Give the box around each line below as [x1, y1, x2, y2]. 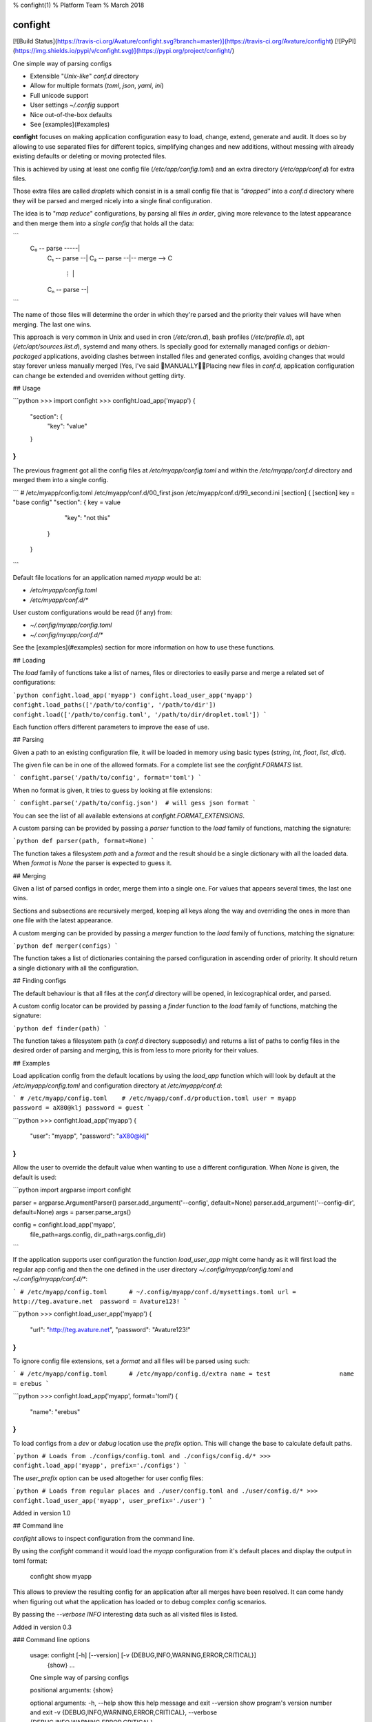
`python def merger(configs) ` [12, 942, 118, 950]
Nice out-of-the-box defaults [30, 110, 113, 118]
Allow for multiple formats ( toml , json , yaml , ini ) [30, 81, 165, 90]
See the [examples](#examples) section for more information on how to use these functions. [12, 643, 276, 652]
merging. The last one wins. [12, 320, 92, 329]
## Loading [12, 656, 45, 664]
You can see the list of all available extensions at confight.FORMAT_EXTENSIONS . [12, 811, 245, 820]
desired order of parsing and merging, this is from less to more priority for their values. [12, 1046, 259, 1055]
